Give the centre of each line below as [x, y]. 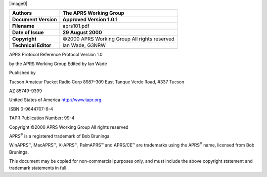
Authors [22, 13]
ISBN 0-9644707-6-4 [31, 109]
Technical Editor [32, 45]
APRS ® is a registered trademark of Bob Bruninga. [60, 136]
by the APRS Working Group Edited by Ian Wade [58, 64]
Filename [23, 26]
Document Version [35, 20]
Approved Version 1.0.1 [90, 20]
